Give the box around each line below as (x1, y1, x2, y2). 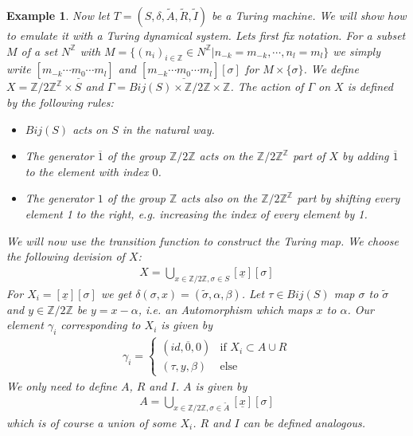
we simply (333, 42, 381, 59)
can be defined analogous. (243, 414, 366, 430)
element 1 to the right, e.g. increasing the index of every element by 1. (25, 205, 368, 222)
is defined (347, 78, 393, 95)
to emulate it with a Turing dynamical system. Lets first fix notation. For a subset (6, 27, 406, 43)
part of (292, 147, 325, 164)
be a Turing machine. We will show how (212, 7, 407, 23)
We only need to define (6, 377, 117, 394)
